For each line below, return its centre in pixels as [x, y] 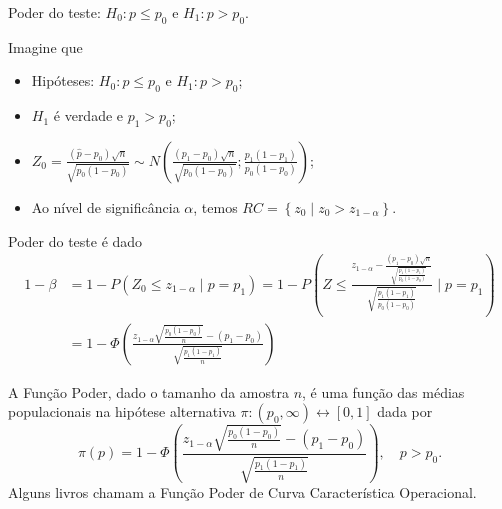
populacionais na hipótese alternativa [122, 411]
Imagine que [45, 46]
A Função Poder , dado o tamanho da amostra [148, 391]
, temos [215, 206]
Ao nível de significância [105, 206]
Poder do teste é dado [75, 240]
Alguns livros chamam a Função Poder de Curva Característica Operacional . [242, 492]
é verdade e [88, 115]
